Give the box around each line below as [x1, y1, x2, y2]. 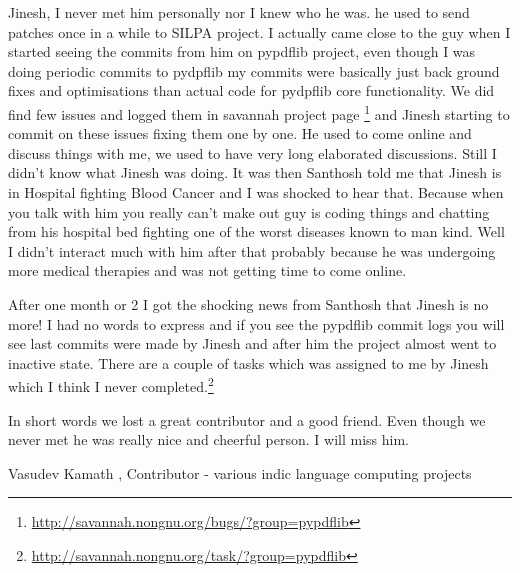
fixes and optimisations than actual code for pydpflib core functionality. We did [8, 80, 495, 101]
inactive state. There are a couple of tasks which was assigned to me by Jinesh [8, 352, 489, 373]
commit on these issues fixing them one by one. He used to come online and [8, 123, 472, 144]
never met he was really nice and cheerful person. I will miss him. [8, 429, 409, 450]
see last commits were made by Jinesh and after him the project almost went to [8, 333, 497, 354]
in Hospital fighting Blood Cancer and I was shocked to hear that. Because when [8, 182, 504, 202]
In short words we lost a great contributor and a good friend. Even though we [8, 409, 486, 430]
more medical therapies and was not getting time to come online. [8, 260, 407, 281]
